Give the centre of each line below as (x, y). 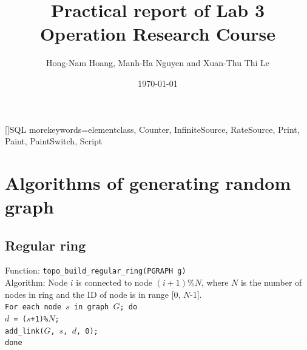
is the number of (271, 282)
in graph (91, 307)
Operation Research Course (158, 34)
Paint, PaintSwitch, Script (54, 141)
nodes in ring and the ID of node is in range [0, (93, 294)
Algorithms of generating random (148, 182)
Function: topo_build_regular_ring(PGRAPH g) (96, 270)
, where (215, 282)
